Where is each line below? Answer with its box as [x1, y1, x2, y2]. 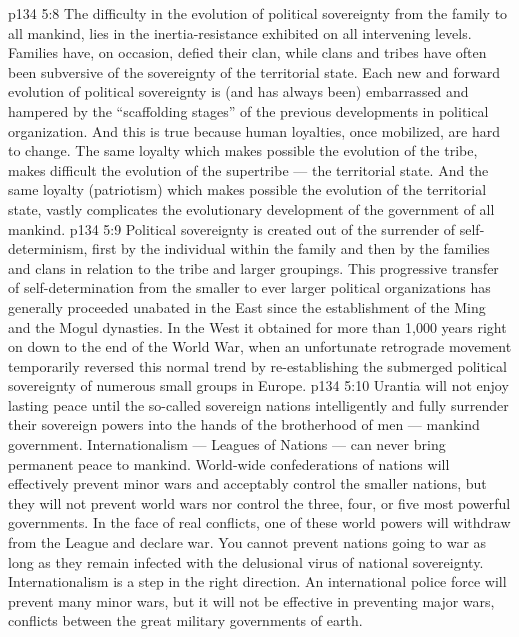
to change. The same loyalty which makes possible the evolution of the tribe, [8, 140, 478, 161]
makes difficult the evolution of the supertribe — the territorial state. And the [8, 159, 489, 180]
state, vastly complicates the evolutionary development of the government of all [8, 198, 495, 219]
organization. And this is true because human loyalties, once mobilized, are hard [8, 120, 501, 141]
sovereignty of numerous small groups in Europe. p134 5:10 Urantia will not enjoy [8, 375, 509, 396]
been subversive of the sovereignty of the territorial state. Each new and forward [8, 61, 500, 82]
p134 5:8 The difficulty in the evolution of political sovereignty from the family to [8, 3, 508, 23]
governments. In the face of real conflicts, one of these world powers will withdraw [8, 512, 511, 533]
